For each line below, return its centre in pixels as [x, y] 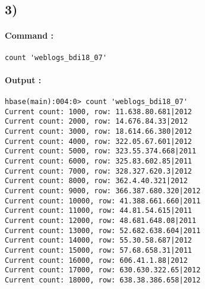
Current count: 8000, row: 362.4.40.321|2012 [96, 181]
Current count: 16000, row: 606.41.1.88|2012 [96, 260]
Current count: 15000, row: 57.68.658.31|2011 [98, 250]
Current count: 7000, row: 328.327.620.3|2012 [98, 171]
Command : [29, 35]
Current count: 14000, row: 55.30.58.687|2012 [98, 241]
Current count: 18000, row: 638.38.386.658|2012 [103, 280]
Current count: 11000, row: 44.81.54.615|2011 [98, 211]
